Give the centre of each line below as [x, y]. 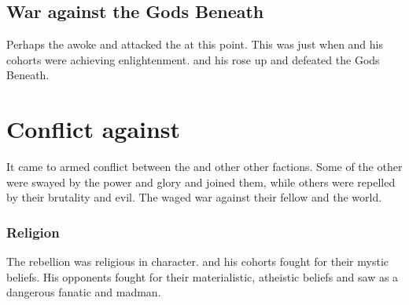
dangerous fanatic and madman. [84, 292]
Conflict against [94, 129]
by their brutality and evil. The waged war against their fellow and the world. [194, 197]
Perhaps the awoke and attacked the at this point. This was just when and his [195, 44]
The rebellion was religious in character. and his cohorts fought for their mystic [197, 261]
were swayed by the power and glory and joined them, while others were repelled [201, 182]
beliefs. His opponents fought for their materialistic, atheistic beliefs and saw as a [203, 276]
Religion [33, 232]
